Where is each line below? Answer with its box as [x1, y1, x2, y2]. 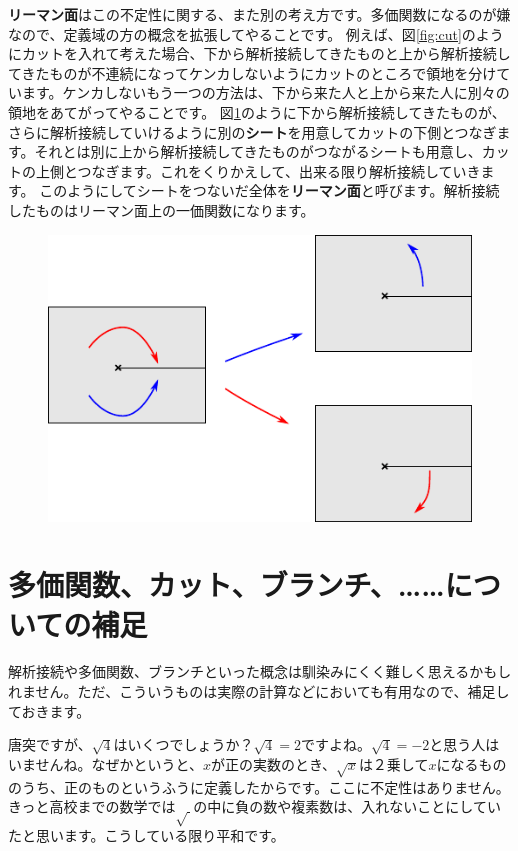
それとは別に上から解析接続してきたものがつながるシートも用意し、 [34, 141, 482, 162]
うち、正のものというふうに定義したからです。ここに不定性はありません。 [21, 776, 510, 797]
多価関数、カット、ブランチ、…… [8, 564, 445, 605]
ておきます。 [8, 700, 91, 721]
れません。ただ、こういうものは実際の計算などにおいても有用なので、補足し [8, 681, 510, 702]
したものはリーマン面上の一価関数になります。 [8, 199, 315, 220]
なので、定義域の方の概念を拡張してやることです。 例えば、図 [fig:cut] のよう [8, 23, 504, 44]
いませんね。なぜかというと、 [8, 753, 204, 774]
